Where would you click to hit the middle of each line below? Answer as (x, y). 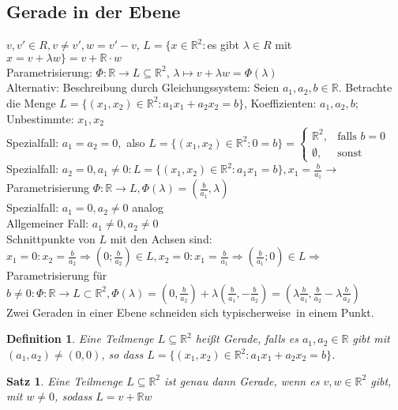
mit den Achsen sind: (161, 238)
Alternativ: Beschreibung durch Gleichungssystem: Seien (143, 87)
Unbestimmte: (40, 118)
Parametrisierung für (57, 275)
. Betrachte (365, 87)
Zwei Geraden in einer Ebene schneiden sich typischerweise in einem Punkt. (190, 312)
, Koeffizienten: (280, 102)
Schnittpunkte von (51, 238)
